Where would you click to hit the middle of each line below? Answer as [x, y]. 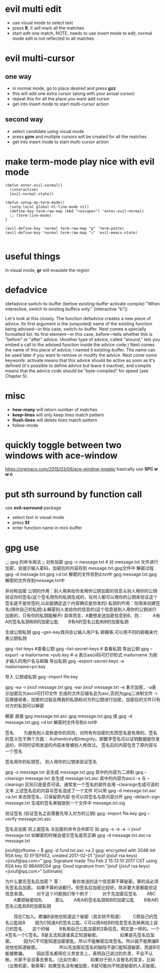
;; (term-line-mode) [31, 215]
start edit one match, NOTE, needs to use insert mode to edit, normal [82, 33]
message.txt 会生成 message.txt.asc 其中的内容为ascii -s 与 [85, 778]
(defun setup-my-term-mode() [35, 202]
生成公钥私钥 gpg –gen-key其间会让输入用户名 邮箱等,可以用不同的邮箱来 [79, 632]
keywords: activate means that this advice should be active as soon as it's [80, 360]
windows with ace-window [61, 455]
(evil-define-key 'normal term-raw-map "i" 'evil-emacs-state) [71, 232]
